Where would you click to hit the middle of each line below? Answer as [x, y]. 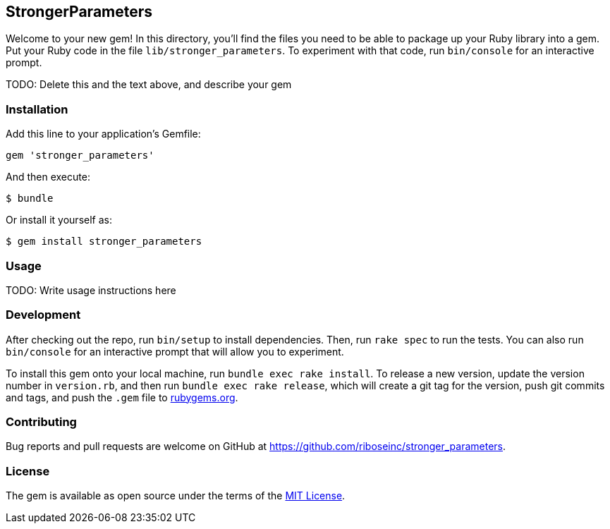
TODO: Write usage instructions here [91, 290]
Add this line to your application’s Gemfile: [103, 134]
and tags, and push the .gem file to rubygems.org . [122, 397]
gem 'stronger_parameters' [80, 156]
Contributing [41, 422]
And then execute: [48, 177]
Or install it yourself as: [59, 220]
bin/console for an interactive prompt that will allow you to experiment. [175, 351]
